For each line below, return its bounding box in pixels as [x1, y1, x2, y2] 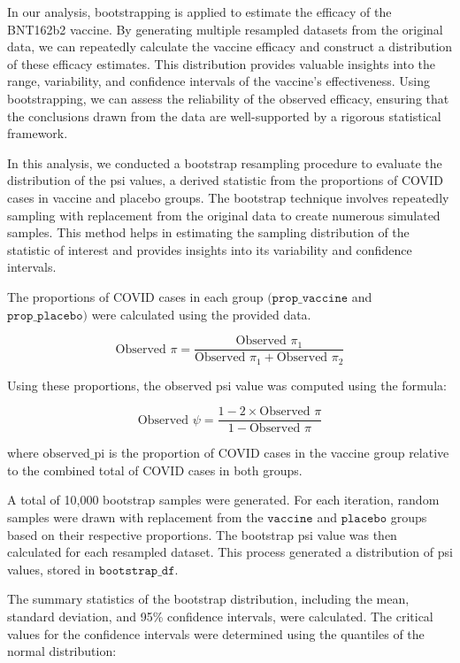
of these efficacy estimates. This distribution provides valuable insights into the [7, 54, 436, 73]
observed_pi [42, 448, 105, 461]
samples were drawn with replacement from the [7, 508, 264, 527]
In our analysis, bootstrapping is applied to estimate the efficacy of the [7, 3, 392, 20]
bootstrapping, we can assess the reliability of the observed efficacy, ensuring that [7, 89, 449, 107]
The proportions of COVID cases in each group [7, 287, 264, 305]
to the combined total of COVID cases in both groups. [7, 460, 303, 479]
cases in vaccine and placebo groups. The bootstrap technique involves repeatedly [7, 188, 449, 206]
